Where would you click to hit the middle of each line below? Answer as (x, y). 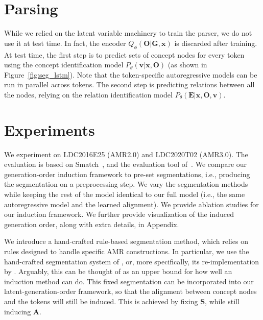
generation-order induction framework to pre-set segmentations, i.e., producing (127, 174)
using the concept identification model (64, 65)
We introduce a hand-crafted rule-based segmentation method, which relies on (126, 241)
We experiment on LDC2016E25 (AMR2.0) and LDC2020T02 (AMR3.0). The (126, 154)
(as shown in (187, 65)
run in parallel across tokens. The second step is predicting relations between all (129, 84)
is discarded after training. (216, 43)
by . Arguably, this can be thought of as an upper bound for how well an (118, 271)
